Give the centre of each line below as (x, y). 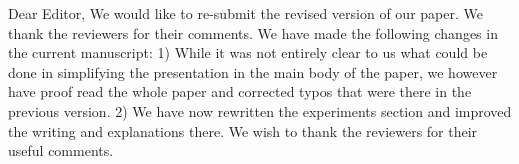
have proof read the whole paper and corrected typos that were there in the (240, 91)
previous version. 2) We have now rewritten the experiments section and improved (260, 110)
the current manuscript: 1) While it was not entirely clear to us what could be (248, 52)
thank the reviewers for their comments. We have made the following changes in (253, 32)
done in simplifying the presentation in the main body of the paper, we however (253, 71)
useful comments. (61, 150)
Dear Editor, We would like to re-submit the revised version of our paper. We (245, 13)
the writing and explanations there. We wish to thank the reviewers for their (243, 130)
